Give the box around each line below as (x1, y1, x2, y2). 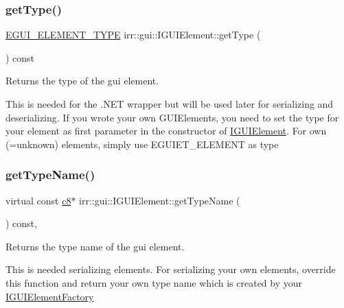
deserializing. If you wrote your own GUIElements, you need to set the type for (5, 110, 339, 124)
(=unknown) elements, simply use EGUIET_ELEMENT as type (5, 137, 279, 151)
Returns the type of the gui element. (5, 73, 159, 88)
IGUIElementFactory (5, 289, 94, 303)
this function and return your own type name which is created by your (5, 275, 303, 289)
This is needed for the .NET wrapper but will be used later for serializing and (5, 97, 334, 110)
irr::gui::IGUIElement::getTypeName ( (79, 193, 240, 207)
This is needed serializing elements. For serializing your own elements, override (5, 262, 336, 276)
